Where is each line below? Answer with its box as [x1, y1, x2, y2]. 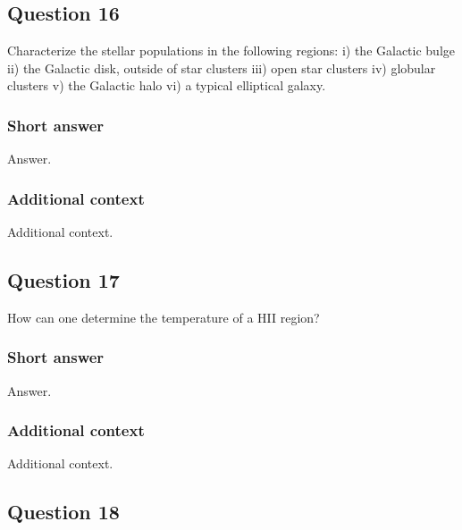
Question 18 [7, 498, 120, 526]
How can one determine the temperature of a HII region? [7, 307, 320, 326]
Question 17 [7, 266, 120, 293]
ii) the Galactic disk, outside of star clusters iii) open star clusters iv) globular [7, 58, 436, 77]
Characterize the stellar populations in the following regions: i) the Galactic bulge [7, 41, 456, 60]
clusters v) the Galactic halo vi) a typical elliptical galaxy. [7, 76, 326, 95]
